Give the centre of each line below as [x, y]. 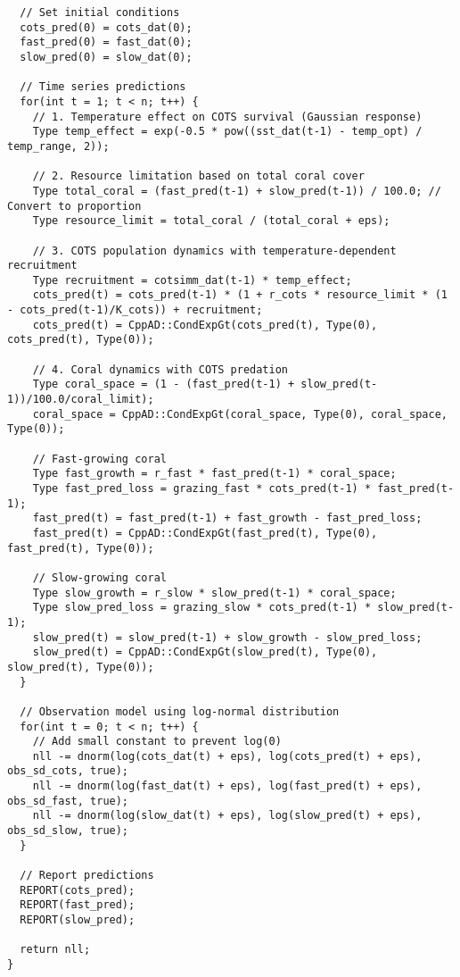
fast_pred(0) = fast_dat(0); [106, 42]
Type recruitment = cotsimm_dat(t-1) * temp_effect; [192, 280]
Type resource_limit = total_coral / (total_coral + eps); [211, 221]
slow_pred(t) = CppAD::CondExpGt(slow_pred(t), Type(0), [205, 652]
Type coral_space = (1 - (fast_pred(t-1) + [164, 384]
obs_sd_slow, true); [68, 831]
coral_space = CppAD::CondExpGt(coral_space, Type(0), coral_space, [240, 414]
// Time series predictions [103, 87]
